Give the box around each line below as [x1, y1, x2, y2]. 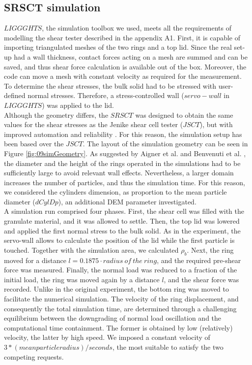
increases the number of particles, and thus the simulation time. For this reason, [4, 177, 245, 187]
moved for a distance [4, 255, 66, 265]
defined [4, 90, 26, 100]
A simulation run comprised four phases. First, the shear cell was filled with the [4, 206, 244, 216]
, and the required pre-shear [157, 255, 241, 265]
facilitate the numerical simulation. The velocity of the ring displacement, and [4, 294, 239, 304]
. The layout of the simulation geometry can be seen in [83, 138, 248, 149]
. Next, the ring [187, 244, 234, 255]
